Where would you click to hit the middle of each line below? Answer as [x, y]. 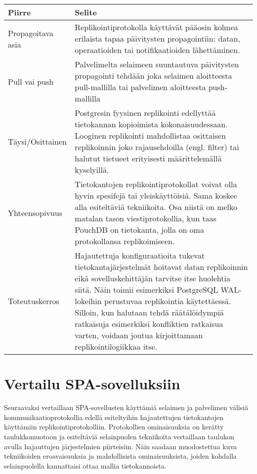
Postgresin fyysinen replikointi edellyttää [145, 113]
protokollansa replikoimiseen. [125, 241]
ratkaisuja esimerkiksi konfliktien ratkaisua [149, 324]
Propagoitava [31, 33]
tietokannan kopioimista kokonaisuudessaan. [151, 124]
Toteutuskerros [34, 301]
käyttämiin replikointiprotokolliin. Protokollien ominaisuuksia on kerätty [114, 427]
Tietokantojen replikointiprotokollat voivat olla [156, 184]
